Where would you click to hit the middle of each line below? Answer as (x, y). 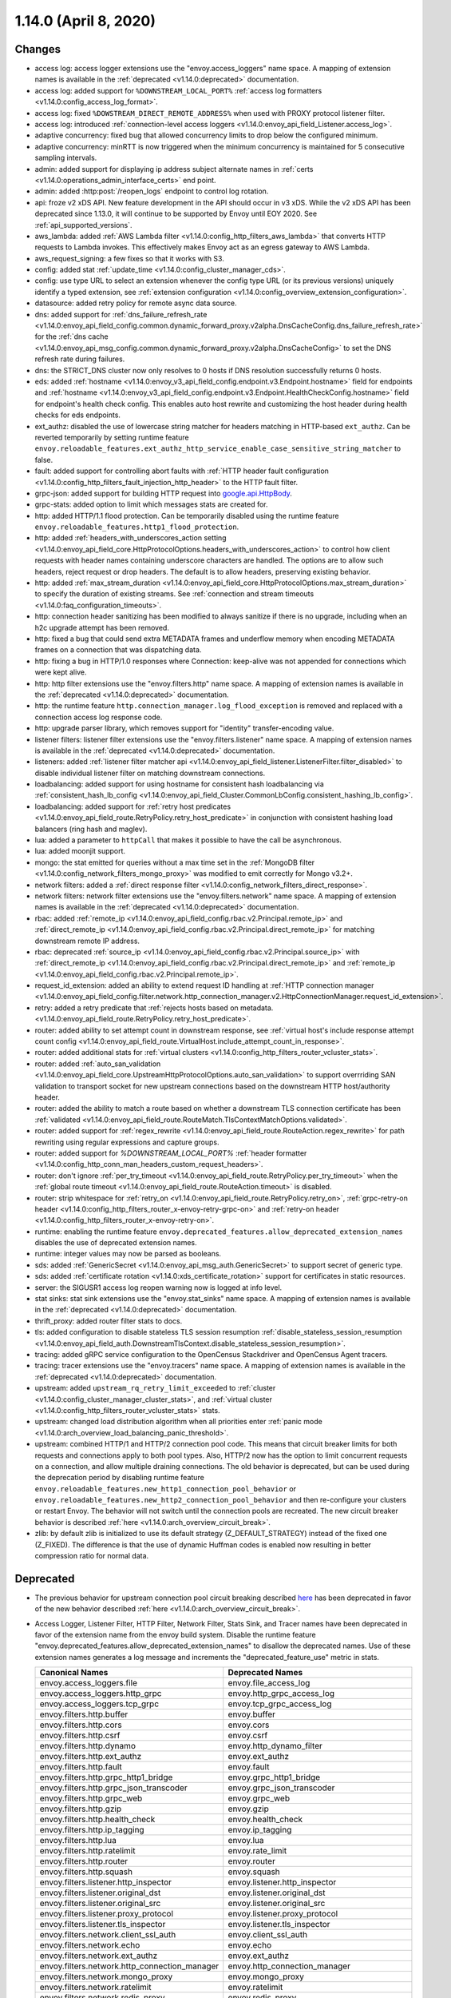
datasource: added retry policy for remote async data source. (136, 303)
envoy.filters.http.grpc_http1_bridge (106, 1777)
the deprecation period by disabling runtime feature (120, 1478)
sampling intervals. (66, 158)
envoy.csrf (248, 1736)
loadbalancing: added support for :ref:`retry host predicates (133, 806)
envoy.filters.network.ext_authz (99, 1956)
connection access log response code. (99, 717)
